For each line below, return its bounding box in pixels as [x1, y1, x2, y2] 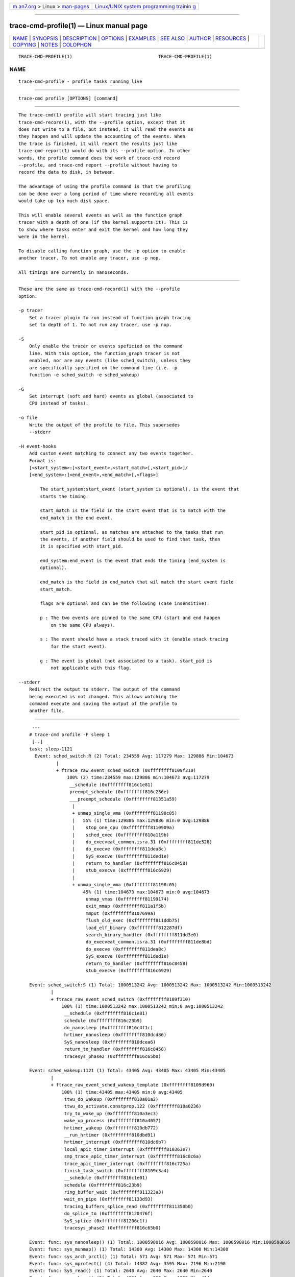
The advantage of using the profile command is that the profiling [18, 184, 191, 190]
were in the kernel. [18, 233, 70, 240]
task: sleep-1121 [29, 746, 72, 752]
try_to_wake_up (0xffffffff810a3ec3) [64, 1110, 159, 1116]
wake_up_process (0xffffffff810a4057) [64, 1118, 161, 1124]
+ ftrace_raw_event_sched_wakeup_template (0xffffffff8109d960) [51, 1082, 215, 1088]
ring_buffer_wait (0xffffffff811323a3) [64, 1189, 164, 1195]
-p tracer [18, 308, 43, 314]
